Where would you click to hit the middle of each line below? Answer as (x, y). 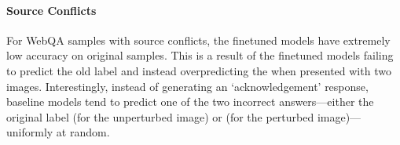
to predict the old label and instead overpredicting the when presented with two (199, 70)
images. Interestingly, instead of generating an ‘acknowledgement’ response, (187, 86)
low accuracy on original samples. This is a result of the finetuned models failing (200, 55)
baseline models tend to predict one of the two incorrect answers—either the (190, 101)
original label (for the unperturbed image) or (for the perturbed (160, 116)
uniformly (30, 132)
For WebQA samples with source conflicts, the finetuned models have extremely (198, 40)
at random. (83, 132)
